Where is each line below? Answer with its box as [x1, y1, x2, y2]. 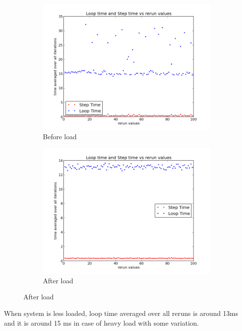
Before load [43, 131, 77, 141]
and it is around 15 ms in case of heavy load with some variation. [4, 317, 199, 328]
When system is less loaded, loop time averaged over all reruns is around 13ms [4, 308, 239, 318]
